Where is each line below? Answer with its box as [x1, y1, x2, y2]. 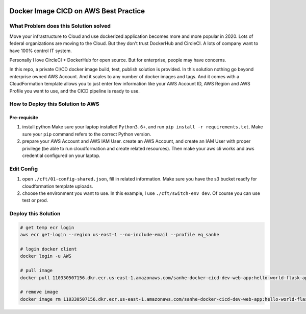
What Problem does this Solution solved [9, 23, 111, 30]
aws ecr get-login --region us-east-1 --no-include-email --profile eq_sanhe [20, 232, 219, 238]
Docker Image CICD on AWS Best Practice [9, 7, 145, 15]
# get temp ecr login [20, 225, 74, 230]
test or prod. [22, 197, 48, 204]
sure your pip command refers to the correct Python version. [22, 131, 151, 137]
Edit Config [9, 165, 38, 172]
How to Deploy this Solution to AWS [9, 100, 99, 107]
